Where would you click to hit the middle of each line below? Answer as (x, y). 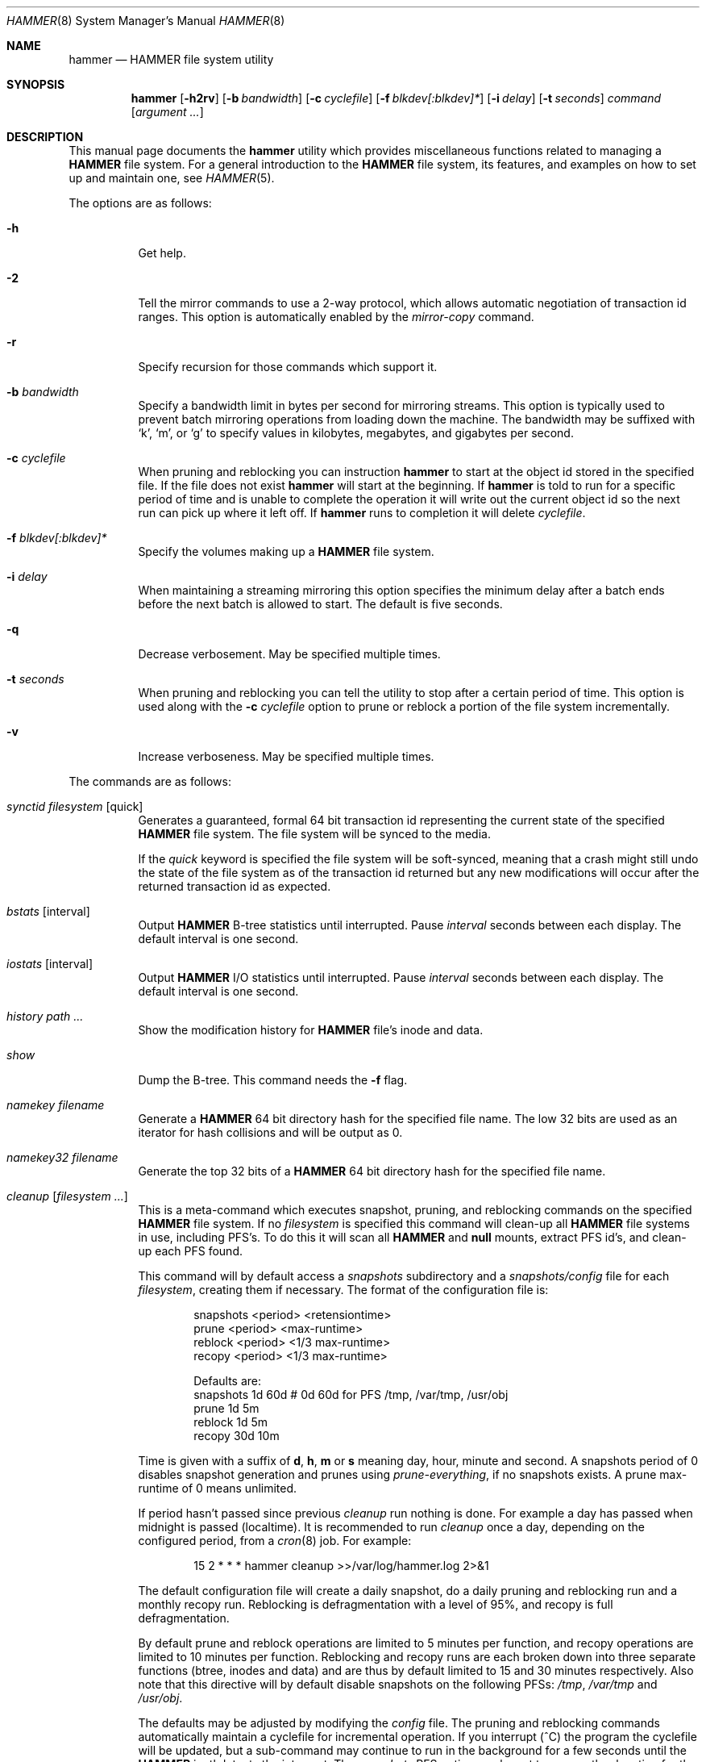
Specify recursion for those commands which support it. (288, 367)
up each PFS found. (190, 1251)
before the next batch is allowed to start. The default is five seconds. (320, 604)
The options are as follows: (140, 203)
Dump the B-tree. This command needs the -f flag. (273, 1080)
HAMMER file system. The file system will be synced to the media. (314, 834)
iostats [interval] (50, 964)
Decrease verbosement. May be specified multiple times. (289, 654)
